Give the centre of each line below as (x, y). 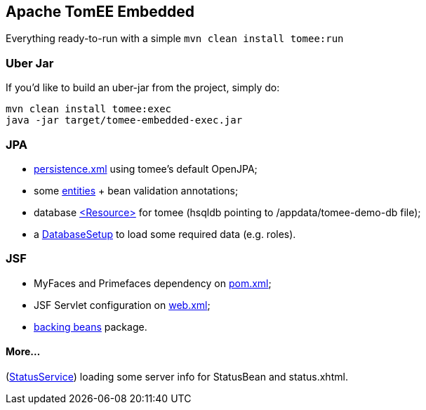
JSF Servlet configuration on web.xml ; (122, 305)
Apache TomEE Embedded (100, 12)
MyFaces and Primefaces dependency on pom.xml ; (153, 283)
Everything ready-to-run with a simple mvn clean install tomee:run (175, 39)
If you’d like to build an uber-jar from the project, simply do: (143, 88)
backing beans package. (91, 326)
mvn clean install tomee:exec (89, 109)
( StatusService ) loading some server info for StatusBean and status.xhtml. (177, 376)
